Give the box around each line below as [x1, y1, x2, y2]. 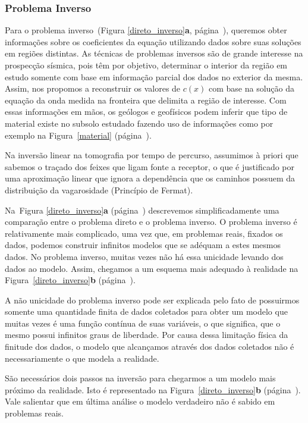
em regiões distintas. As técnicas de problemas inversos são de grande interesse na [5, 47, 303, 59]
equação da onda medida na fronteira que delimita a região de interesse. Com [5, 93, 287, 106]
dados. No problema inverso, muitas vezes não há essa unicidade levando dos [5, 250, 284, 262]
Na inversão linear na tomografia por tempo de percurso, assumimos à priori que [5, 149, 298, 161]
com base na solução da [208, 82, 294, 95]
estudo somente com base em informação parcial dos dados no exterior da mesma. [5, 70, 303, 83]
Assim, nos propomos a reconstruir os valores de [5, 82, 181, 95]
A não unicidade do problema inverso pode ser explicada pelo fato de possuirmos [5, 293, 300, 306]
